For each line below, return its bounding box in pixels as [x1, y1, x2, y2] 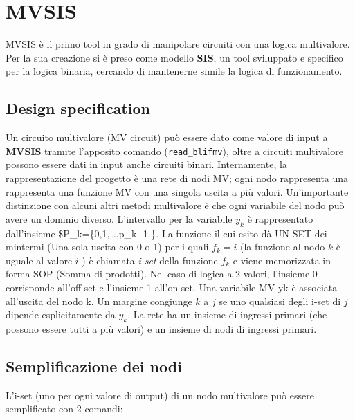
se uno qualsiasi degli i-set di [219, 293, 341, 308]
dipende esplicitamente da [6, 307, 116, 322]
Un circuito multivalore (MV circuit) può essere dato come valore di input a [6, 130, 328, 145]
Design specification [6, 98, 150, 119]
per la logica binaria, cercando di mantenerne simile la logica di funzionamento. [6, 64, 343, 78]
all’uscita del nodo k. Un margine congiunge [6, 293, 192, 308]
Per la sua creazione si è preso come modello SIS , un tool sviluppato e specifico [6, 50, 343, 64]
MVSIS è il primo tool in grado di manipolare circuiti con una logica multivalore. [6, 37, 350, 51]
